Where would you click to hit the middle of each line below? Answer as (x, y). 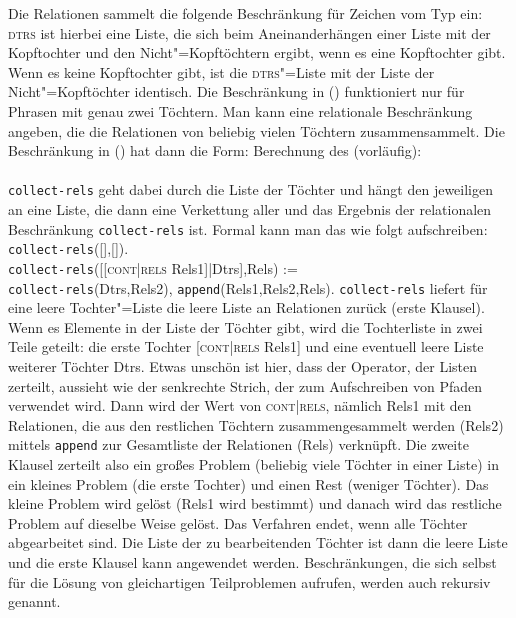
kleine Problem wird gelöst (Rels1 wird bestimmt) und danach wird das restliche (255, 503)
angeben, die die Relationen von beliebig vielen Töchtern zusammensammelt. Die (256, 130)
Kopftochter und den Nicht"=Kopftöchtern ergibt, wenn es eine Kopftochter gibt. (257, 52)
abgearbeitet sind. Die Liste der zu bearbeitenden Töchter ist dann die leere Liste (258, 542)
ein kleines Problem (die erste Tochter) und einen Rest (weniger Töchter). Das (248, 483)
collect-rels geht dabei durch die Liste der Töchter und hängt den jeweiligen (251, 189)
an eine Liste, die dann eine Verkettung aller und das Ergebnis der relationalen (250, 209)
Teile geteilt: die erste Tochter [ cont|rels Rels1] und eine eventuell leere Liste (246, 346)
